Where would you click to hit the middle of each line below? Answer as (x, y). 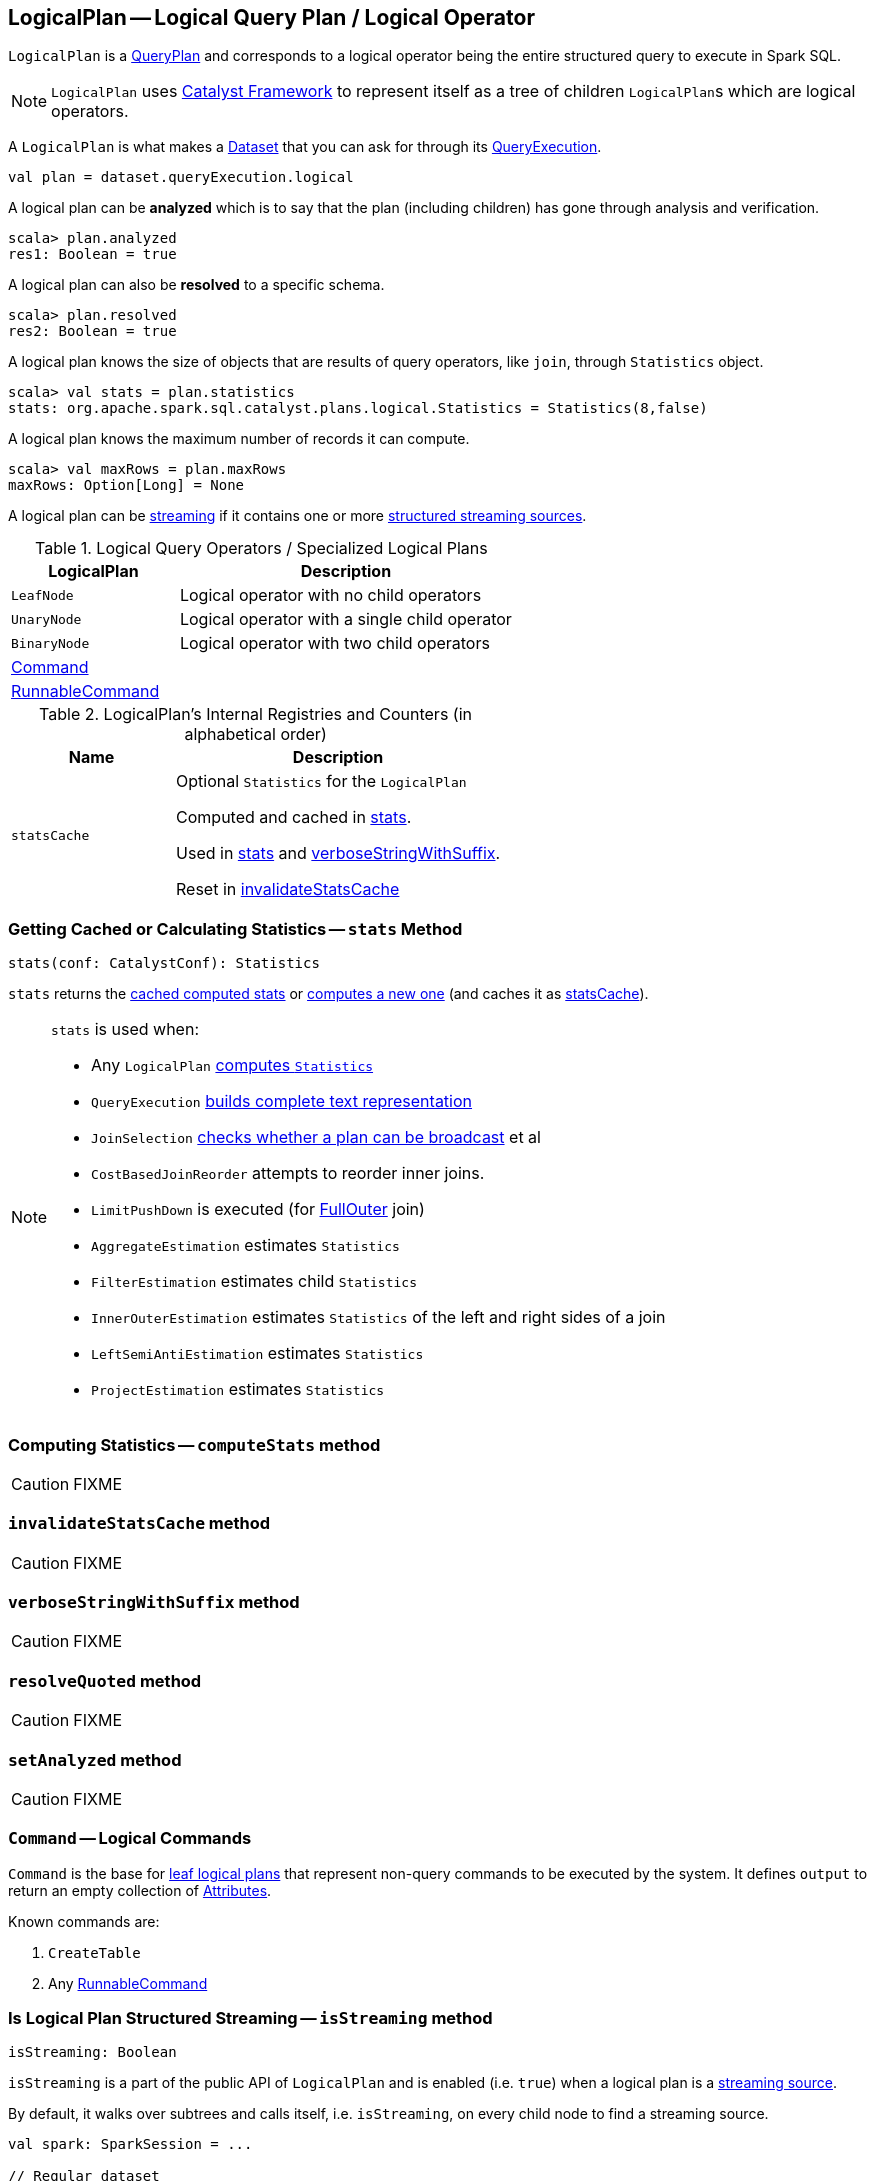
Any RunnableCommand (128, 1983)
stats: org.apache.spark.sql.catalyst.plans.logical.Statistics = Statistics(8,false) (358, 408)
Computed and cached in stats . (294, 817)
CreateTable (94, 1952)
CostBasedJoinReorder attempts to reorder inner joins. (288, 1173)
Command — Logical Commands (130, 1838)
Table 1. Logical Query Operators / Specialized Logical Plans (261, 548)
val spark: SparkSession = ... (130, 2144)
